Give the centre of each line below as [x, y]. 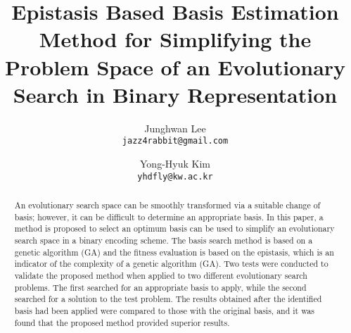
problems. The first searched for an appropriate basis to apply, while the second [160, 287]
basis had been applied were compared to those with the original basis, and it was [165, 310]
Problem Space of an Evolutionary [175, 67]
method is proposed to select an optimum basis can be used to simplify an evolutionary [174, 228]
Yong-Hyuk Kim [175, 163]
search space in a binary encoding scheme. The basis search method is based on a [164, 240]
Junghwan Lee [175, 128]
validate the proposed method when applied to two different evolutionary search [161, 275]
